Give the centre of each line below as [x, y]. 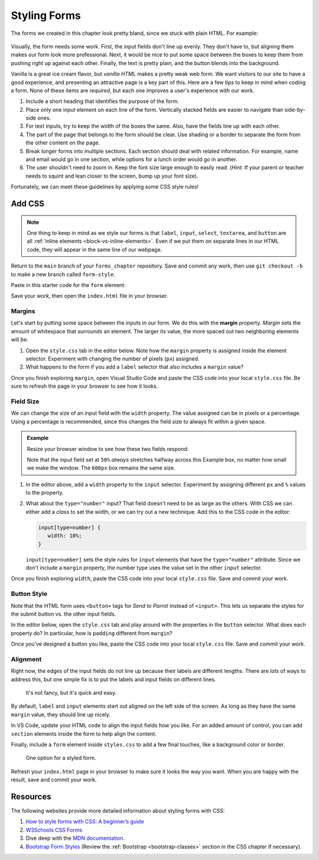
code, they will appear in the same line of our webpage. [95, 249]
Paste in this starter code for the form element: [69, 285]
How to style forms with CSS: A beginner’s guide [85, 822]
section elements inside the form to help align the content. [84, 733]
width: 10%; [65, 536]
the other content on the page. [63, 143]
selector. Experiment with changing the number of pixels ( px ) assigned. [113, 359]
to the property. [45, 493]
